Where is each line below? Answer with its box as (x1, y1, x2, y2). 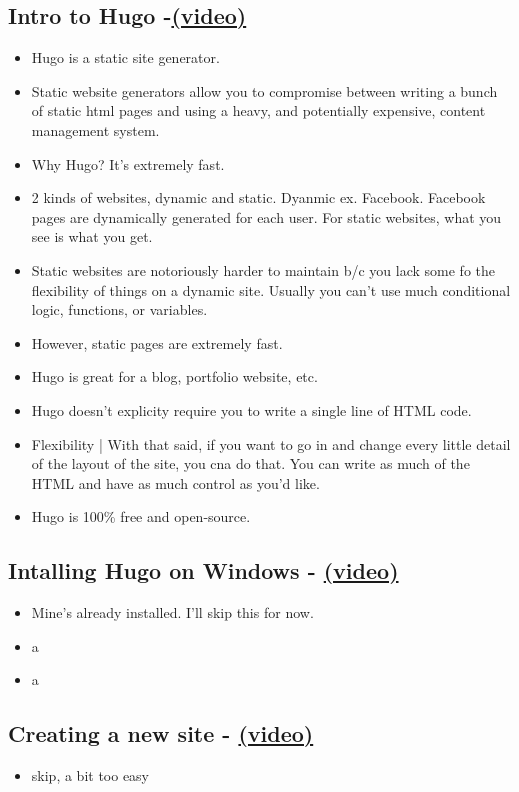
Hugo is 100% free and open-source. (31, 506, 251, 527)
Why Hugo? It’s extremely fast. (31, 153, 225, 174)
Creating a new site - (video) (8, 718, 314, 749)
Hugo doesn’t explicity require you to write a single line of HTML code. (31, 399, 472, 420)
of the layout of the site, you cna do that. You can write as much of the (31, 453, 470, 474)
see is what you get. (31, 226, 153, 247)
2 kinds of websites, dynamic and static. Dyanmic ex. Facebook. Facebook (31, 187, 486, 208)
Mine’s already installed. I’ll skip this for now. (31, 602, 314, 623)
